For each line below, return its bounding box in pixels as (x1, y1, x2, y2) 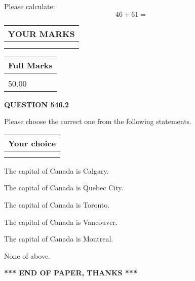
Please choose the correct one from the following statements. (4, 116, 192, 127)
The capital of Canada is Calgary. (4, 165, 109, 176)
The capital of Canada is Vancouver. (4, 216, 118, 227)
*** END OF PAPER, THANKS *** (4, 267, 137, 278)
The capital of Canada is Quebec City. (4, 182, 124, 193)
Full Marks (8, 59, 53, 71)
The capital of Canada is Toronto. (4, 199, 110, 210)
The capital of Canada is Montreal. (4, 233, 113, 244)
